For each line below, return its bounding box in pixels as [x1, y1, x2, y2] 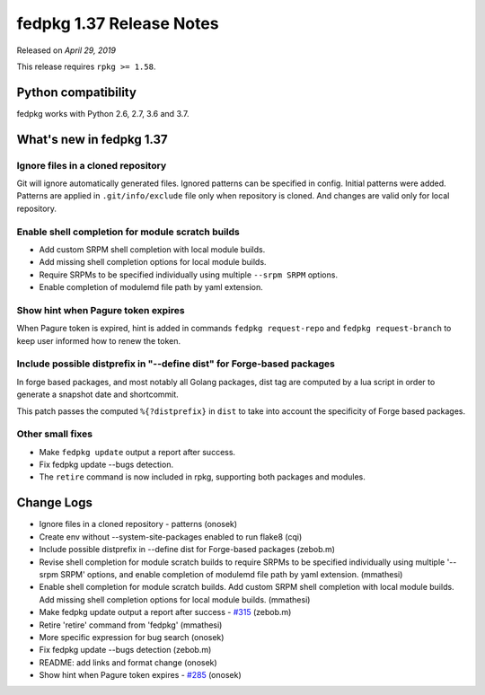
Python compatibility [16, 84, 137, 100]
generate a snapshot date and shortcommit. [16, 389, 179, 400]
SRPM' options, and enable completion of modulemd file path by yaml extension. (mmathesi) [59, 568, 403, 579]
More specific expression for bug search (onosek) [39, 631, 225, 642]
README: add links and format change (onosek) [39, 656, 217, 668]
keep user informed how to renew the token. [16, 335, 181, 346]
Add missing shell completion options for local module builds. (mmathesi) [39, 594, 311, 605]
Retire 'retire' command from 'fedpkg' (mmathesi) [39, 620, 223, 630]
